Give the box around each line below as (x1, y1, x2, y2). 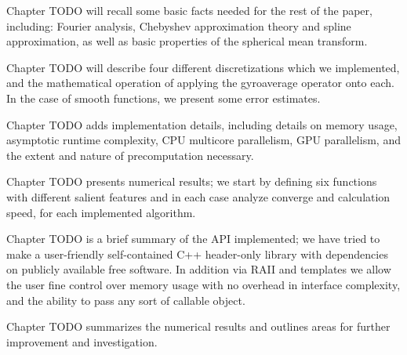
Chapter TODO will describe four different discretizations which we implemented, (6, 59, 400, 75)
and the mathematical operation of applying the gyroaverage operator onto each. (6, 74, 394, 91)
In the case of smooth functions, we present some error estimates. (6, 89, 321, 106)
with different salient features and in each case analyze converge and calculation (6, 188, 391, 205)
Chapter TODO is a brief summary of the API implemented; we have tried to (6, 230, 380, 247)
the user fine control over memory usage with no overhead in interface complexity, (6, 276, 401, 292)
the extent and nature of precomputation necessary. (6, 147, 254, 163)
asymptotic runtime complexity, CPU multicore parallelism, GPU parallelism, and (6, 132, 401, 148)
